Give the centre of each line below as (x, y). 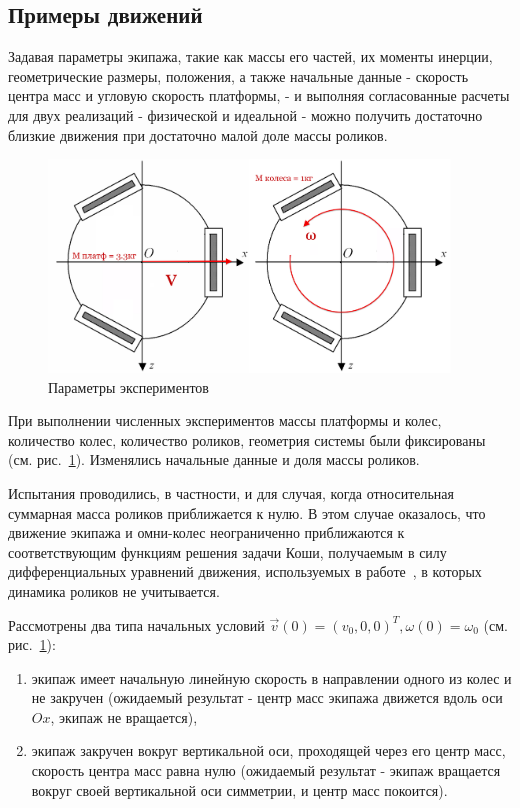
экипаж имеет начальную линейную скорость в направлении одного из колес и (271, 677)
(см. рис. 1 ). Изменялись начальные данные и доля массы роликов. (214, 459)
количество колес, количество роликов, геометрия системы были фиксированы (247, 439)
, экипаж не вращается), (124, 716)
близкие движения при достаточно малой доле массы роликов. (198, 134)
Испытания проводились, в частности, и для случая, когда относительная (231, 492)
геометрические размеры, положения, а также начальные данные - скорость (238, 75)
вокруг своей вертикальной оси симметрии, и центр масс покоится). (239, 789)
